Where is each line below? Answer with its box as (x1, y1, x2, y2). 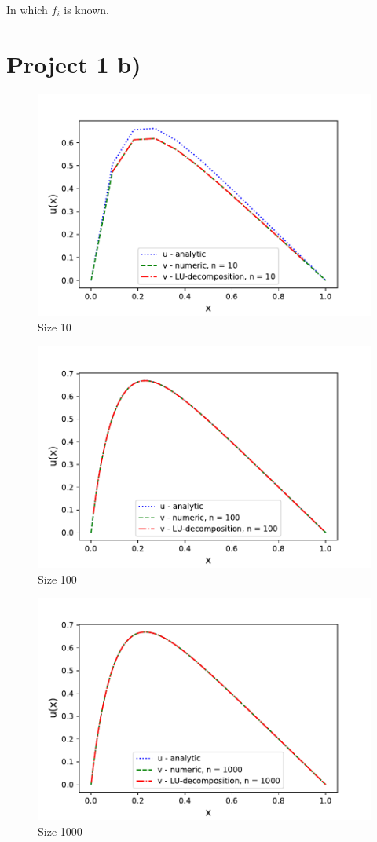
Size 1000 (38, 822, 82, 839)
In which (6, 2, 48, 17)
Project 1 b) (6, 47, 141, 79)
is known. (64, 2, 109, 17)
